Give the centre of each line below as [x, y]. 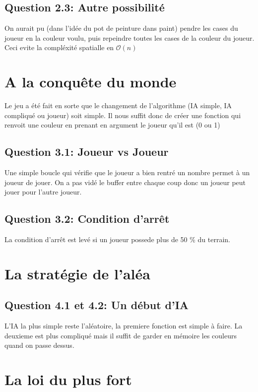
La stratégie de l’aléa [77, 273]
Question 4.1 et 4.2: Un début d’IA [97, 305]
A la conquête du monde [91, 82]
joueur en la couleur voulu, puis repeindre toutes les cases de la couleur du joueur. [129, 37]
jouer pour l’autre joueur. [43, 192]
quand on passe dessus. [39, 345]
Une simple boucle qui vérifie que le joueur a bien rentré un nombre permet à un [127, 172]
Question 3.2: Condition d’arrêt [87, 219]
